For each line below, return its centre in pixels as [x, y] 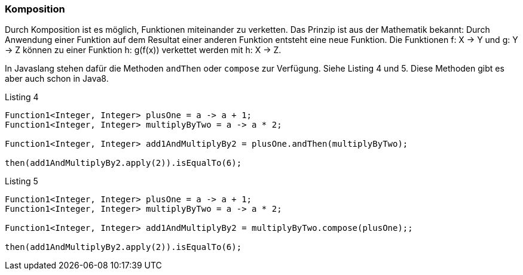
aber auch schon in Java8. [57, 79]
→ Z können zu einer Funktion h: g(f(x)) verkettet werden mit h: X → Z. [143, 50]
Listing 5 [22, 181]
